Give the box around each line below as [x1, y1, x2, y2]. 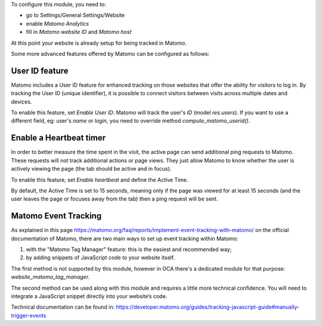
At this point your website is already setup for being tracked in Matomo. [11, 39, 187, 46]
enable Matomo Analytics [26, 20, 89, 27]
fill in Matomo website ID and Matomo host [26, 29, 132, 36]
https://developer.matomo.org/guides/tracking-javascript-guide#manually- [116, 303, 300, 311]
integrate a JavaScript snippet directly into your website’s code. [11, 292, 168, 300]
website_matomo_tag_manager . [11, 274, 90, 281]
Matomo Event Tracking [11, 211, 102, 221]
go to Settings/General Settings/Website [26, 12, 125, 19]
